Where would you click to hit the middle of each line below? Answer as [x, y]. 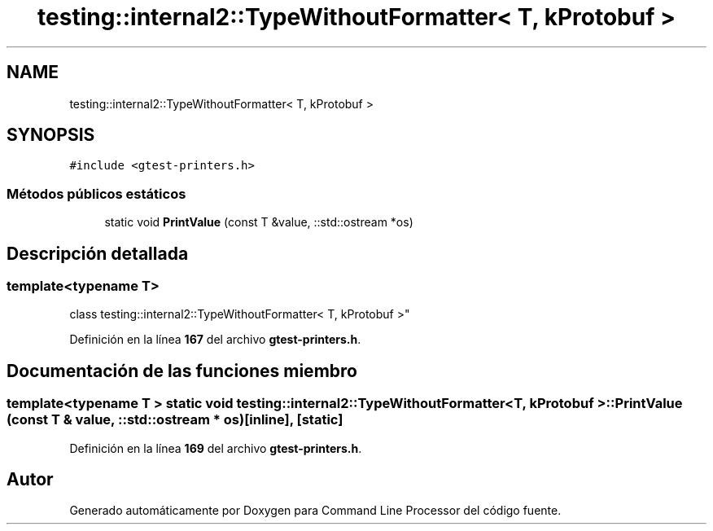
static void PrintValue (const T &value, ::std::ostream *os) [259, 222]
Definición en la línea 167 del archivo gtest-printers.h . [215, 340]
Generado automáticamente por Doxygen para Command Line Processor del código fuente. [315, 511]
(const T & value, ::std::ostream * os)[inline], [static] [175, 420]
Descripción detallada [98, 253]
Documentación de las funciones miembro [182, 371]
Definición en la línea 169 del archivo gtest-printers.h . [216, 448]
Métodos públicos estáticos [96, 193]
